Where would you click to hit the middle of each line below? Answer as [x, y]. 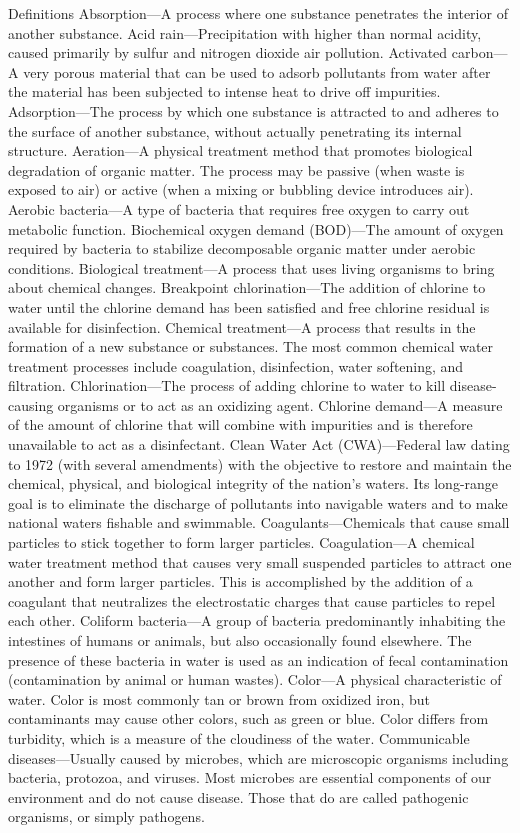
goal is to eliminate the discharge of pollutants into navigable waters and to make [258, 502]
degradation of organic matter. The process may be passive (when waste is [236, 169]
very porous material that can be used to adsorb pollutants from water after [257, 71]
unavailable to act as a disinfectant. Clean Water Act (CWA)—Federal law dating [259, 444]
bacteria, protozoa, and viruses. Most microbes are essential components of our [250, 777]
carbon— [479, 52]
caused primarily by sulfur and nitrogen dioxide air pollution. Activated [228, 52]
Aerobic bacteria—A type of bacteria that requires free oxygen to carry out [239, 208]
